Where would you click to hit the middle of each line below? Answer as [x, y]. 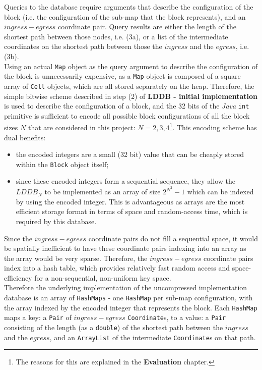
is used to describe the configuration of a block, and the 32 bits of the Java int [127, 106]
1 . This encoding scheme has [213, 127]
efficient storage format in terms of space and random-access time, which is [132, 211]
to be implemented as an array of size [103, 192]
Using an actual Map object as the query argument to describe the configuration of [131, 66]
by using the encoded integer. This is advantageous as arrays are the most [130, 201]
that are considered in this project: [82, 127]
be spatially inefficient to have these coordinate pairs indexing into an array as [125, 248]
